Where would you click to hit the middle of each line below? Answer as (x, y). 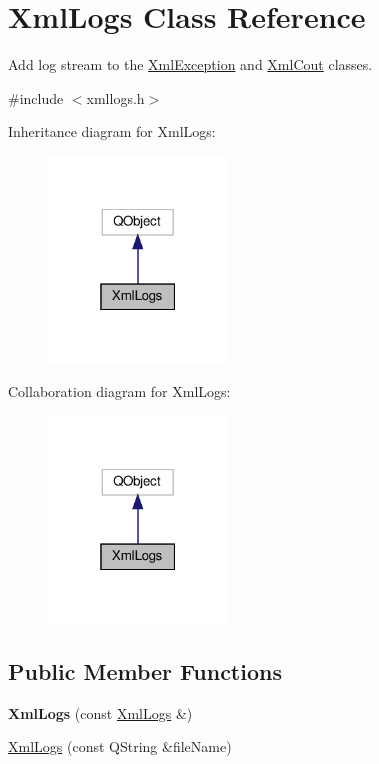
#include (36, 97)
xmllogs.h (115, 97)
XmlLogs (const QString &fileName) (120, 746)
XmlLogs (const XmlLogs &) (100, 712)
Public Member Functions (145, 670)
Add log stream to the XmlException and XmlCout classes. (190, 64)
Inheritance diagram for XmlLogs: (112, 131)
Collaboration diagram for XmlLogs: (119, 390)
